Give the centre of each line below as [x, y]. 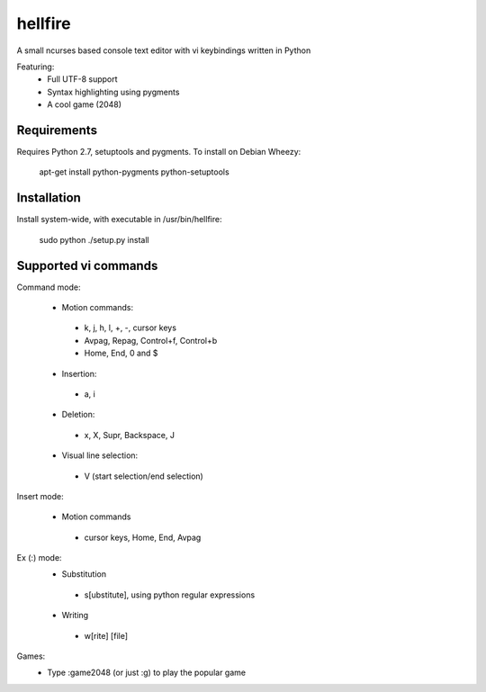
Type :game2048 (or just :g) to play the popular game [147, 673]
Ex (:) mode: [39, 558]
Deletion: [78, 415]
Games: [31, 656]
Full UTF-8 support [82, 79]
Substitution [84, 574]
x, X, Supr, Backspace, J [130, 435]
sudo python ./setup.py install [94, 239]
